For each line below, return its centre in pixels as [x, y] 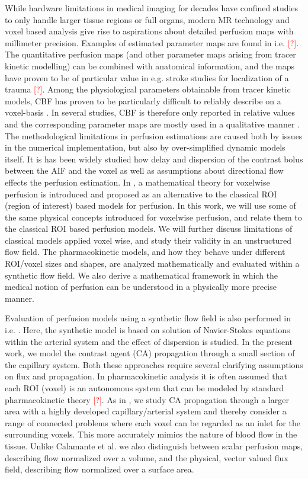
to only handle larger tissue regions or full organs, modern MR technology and [147, 19]
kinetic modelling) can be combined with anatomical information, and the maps [150, 66]
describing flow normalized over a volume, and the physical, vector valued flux [147, 457]
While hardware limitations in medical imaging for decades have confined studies [152, 8]
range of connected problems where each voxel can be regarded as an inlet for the [153, 422]
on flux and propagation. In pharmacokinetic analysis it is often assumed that [146, 376]
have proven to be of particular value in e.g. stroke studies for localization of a [147, 77]
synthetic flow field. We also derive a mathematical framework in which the [142, 275]
